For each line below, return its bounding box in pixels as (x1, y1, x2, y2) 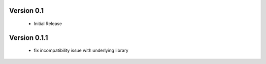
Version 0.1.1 (9, 33, 48, 42)
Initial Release (33, 21, 62, 27)
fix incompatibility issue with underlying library (33, 47, 129, 54)
